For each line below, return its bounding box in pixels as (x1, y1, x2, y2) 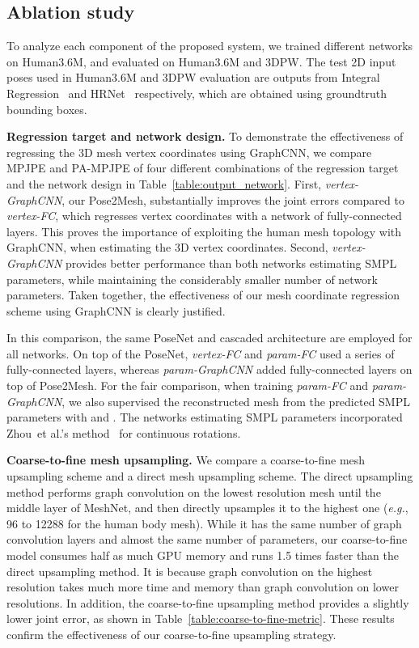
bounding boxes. (6, 100, 87, 117)
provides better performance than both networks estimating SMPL (65, 254, 397, 271)
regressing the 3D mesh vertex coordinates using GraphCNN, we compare (6, 143, 372, 160)
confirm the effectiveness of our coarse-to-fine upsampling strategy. (6, 625, 336, 642)
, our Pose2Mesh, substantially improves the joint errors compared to (61, 191, 404, 208)
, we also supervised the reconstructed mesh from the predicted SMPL (61, 392, 410, 409)
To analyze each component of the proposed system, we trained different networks (6, 37, 413, 54)
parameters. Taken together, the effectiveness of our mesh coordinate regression (6, 286, 400, 303)
